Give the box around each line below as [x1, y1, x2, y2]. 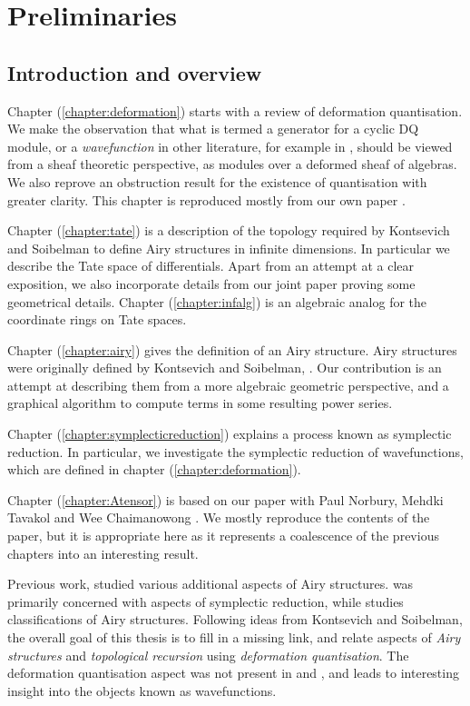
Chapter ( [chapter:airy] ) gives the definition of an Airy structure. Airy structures [7, 340, 457, 359]
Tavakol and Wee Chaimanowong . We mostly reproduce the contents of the [7, 508, 430, 527]
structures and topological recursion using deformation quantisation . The [7, 645, 409, 664]
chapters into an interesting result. [7, 543, 199, 562]
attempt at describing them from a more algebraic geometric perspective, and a [7, 375, 449, 394]
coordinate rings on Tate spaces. [7, 310, 187, 329]
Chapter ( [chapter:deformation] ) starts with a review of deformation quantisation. [7, 101, 463, 120]
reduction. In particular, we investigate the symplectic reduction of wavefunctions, [7, 442, 464, 461]
